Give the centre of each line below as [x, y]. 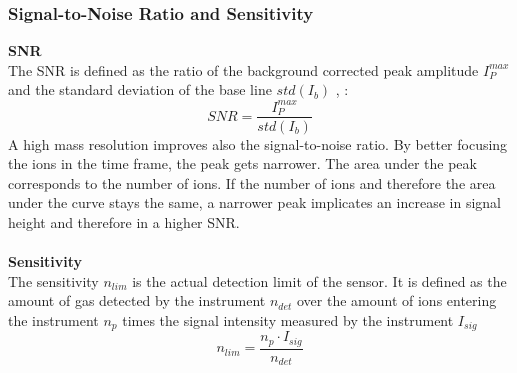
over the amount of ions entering [396, 300]
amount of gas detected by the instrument [137, 300]
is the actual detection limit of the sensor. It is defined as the [319, 280]
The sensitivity [53, 280]
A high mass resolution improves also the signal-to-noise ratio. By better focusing [258, 143]
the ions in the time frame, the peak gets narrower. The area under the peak [242, 163]
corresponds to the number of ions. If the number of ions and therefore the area [252, 182]
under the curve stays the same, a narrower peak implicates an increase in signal [254, 202]
